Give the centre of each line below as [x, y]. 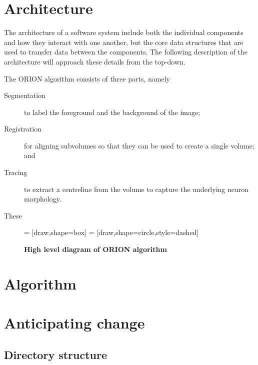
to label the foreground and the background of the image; [112, 112]
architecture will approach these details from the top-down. [95, 61]
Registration [23, 129]
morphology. [43, 199]
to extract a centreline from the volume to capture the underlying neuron [136, 189]
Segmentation [25, 95]
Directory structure [56, 354]
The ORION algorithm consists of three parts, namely [87, 78]
